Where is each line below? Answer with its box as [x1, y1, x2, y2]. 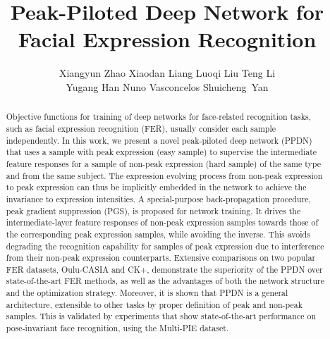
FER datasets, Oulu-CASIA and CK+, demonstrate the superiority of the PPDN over [6, 263, 323, 275]
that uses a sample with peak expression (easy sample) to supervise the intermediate [6, 146, 317, 158]
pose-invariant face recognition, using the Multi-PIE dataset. [6, 322, 229, 334]
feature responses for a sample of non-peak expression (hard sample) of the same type [6, 157, 322, 169]
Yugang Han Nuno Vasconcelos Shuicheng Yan [66, 79, 269, 94]
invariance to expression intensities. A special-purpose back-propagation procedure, [6, 192, 311, 204]
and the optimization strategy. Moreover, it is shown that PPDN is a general [6, 287, 288, 299]
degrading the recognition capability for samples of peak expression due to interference [6, 240, 324, 252]
